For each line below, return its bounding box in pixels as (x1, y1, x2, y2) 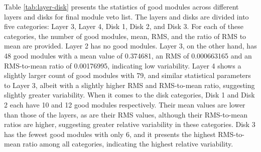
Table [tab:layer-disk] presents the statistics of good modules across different (4, 1, 239, 11)
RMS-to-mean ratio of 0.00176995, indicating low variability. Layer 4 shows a (4, 60, 241, 70)
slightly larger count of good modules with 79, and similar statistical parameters (4, 70, 251, 80)
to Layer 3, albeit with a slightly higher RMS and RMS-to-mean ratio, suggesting (4, 79, 255, 90)
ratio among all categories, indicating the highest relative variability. (23, 138, 233, 149)
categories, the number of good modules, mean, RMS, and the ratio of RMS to (4, 30, 246, 41)
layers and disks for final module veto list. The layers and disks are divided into (4, 11, 249, 21)
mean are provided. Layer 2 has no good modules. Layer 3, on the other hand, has (4, 40, 257, 51)
